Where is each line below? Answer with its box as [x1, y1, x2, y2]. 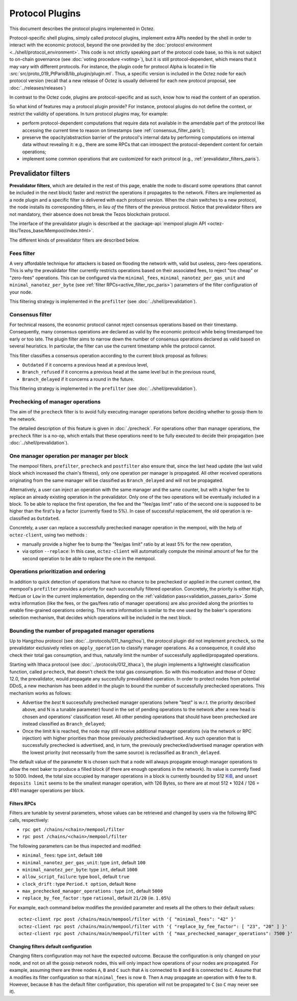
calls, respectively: [9, 817, 49, 823]
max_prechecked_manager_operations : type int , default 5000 [22, 888, 163, 894]
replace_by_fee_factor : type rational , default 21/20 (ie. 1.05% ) [22, 895, 171, 901]
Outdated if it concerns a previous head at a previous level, [22, 362, 148, 368]
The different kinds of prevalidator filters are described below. [9, 237, 140, 243]
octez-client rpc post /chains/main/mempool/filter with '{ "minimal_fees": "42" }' [18, 916, 237, 922]
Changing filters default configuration [9, 943, 92, 949]
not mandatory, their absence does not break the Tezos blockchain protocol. [9, 211, 170, 217]
